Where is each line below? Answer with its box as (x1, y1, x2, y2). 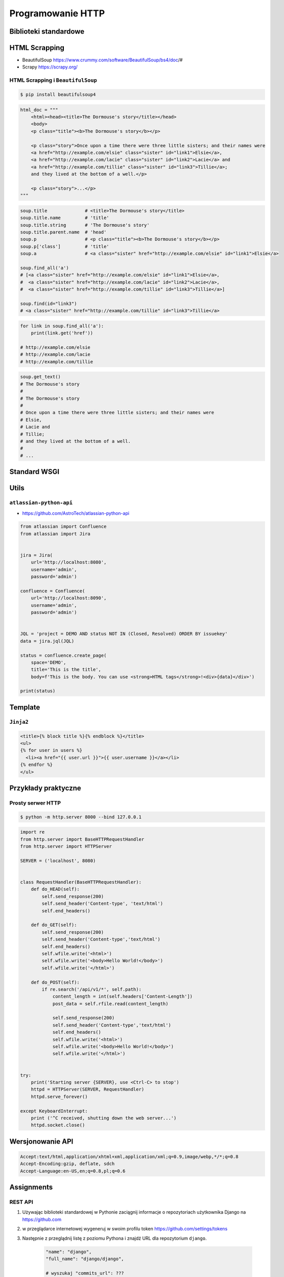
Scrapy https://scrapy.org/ (22, 64, 78, 70)
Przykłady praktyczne (9, 784, 81, 792)
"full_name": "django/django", (45, 1256, 125, 1262)
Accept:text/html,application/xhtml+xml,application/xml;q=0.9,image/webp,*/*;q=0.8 (20, 1153, 239, 1160)
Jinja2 (9, 718, 29, 725)
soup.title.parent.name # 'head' (20, 229, 107, 235)
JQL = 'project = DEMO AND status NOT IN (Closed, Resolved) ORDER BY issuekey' (20, 631, 228, 637)
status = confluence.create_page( (20, 652, 107, 658)
